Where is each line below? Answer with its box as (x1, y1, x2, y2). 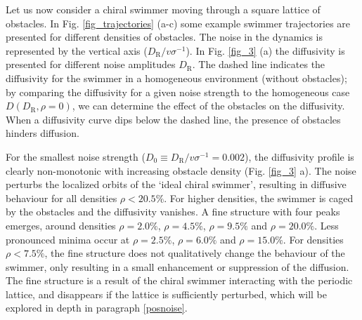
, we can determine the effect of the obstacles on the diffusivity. (72, 98, 345, 113)
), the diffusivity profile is (245, 149, 354, 164)
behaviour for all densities (6, 190, 117, 205)
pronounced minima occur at (6, 232, 130, 246)
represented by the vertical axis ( (6, 43, 148, 58)
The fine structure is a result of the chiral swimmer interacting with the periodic (6, 273, 353, 288)
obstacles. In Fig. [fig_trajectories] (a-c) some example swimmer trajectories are (6, 15, 351, 30)
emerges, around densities (6, 218, 116, 232)
